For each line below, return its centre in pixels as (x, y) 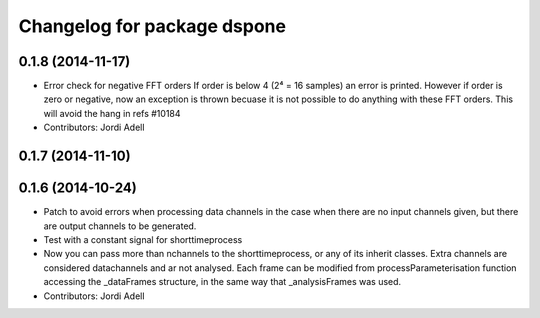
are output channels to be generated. (120, 226)
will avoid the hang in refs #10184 (112, 113)
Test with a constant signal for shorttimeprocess (143, 239)
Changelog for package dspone (152, 26)
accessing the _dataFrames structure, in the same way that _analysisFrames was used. (222, 282)
